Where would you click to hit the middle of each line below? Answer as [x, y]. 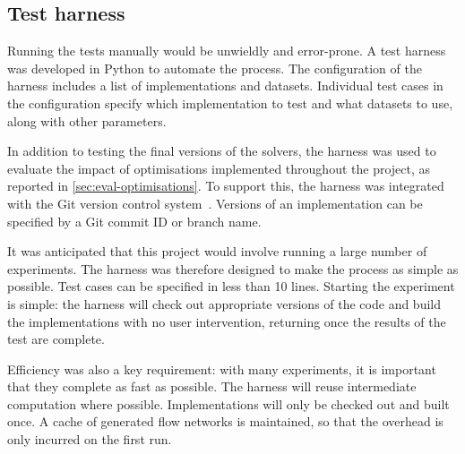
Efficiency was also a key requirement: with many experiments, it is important [222, 368]
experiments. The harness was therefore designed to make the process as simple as [233, 268]
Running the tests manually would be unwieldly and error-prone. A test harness [227, 51]
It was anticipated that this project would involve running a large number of [217, 251]
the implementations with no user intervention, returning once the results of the [227, 321]
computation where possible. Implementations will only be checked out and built [228, 403]
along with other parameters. [87, 120]
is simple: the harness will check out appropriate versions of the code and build [224, 303]
